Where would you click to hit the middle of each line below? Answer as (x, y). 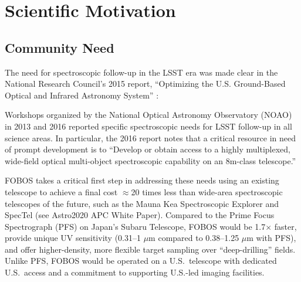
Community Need (60, 47)
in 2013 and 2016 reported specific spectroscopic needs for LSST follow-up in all (148, 126)
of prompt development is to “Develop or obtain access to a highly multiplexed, (148, 149)
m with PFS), (271, 238)
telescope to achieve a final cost (61, 191)
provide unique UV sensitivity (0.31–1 (73, 238)
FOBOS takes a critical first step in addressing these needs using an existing (142, 180)
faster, (285, 226)
